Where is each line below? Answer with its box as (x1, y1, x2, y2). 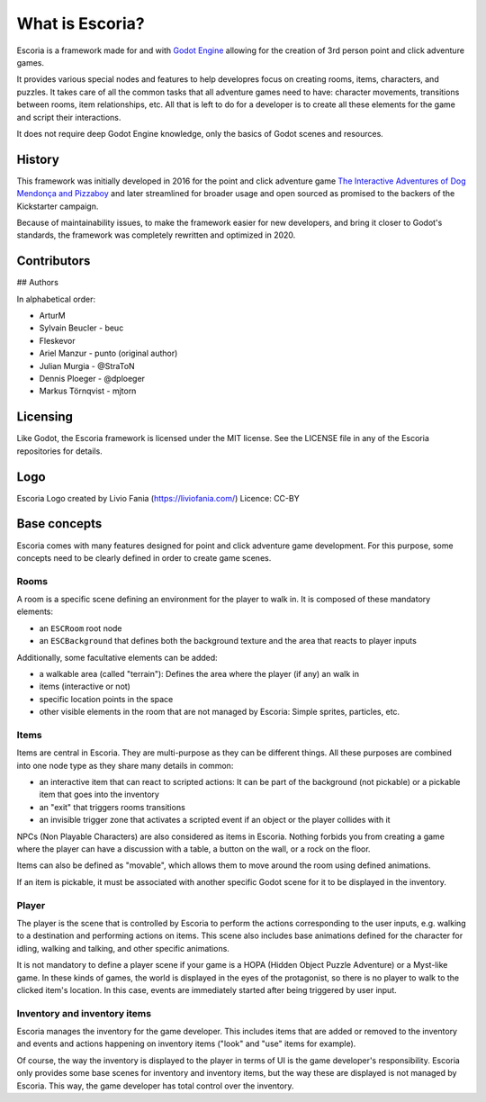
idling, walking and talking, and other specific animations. (16, 943, 229, 953)
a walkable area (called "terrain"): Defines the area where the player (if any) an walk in (39, 668, 360, 679)
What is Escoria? (16, 14, 145, 33)
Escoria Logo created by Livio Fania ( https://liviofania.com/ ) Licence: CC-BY (16, 492, 301, 503)
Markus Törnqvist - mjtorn (39, 385, 137, 396)
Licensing (16, 410, 74, 425)
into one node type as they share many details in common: (16, 760, 234, 771)
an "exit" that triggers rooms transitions (39, 801, 186, 812)
